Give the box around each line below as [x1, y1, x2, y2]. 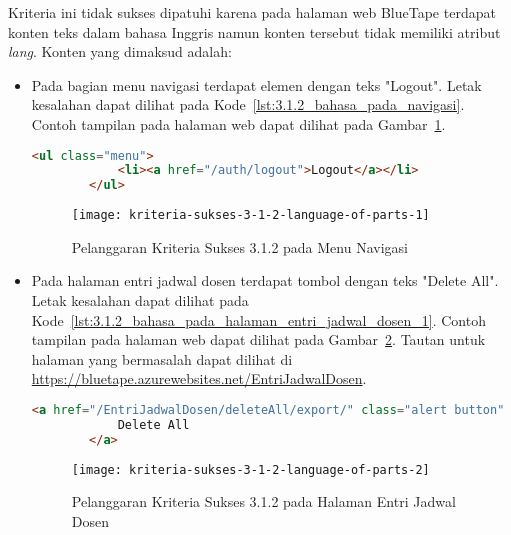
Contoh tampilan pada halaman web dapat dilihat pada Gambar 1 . [31, 113, 446, 134]
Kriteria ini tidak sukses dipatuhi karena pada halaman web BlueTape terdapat [8, 2, 496, 22]
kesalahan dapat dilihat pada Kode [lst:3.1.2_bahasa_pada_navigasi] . [31, 94, 465, 115]
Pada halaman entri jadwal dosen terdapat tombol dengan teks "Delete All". [31, 270, 499, 291]
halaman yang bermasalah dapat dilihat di [31, 348, 293, 369]
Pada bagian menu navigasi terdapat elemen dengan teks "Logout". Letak [31, 74, 482, 95]
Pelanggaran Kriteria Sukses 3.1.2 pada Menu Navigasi [71, 236, 408, 257]
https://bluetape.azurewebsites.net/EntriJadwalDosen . [31, 368, 367, 389]
